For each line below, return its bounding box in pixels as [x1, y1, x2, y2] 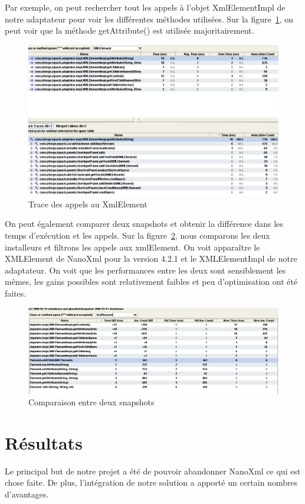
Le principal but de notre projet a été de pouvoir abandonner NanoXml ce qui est [5, 464, 301, 477]
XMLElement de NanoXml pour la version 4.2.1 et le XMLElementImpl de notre [5, 252, 297, 265]
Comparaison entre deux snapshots [28, 396, 155, 408]
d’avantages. [5, 488, 49, 500]
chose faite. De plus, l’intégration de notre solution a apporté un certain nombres [5, 476, 298, 489]
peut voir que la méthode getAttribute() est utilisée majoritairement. [5, 24, 254, 37]
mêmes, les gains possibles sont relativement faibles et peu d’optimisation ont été [5, 275, 298, 288]
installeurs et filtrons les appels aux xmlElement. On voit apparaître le [5, 240, 260, 253]
